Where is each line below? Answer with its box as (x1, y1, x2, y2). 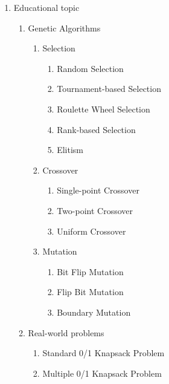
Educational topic (13, 1, 80, 13)
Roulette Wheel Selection (57, 102, 150, 115)
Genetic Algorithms (28, 21, 101, 34)
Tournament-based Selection (57, 82, 161, 95)
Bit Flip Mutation (57, 265, 124, 278)
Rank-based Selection (57, 123, 136, 135)
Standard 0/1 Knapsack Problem (42, 347, 165, 359)
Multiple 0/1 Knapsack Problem (42, 366, 162, 379)
